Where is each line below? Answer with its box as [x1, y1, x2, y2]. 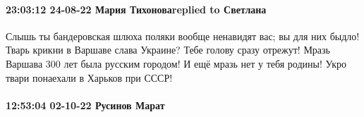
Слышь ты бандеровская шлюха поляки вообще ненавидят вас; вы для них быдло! [6, 28, 360, 43]
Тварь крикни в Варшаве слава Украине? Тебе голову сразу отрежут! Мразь [6, 42, 330, 57]
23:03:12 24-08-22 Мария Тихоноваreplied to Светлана [6, 1, 267, 16]
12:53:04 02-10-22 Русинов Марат [6, 97, 165, 112]
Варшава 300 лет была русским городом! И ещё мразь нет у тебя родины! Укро [6, 56, 346, 70]
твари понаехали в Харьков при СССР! [6, 70, 173, 85]
